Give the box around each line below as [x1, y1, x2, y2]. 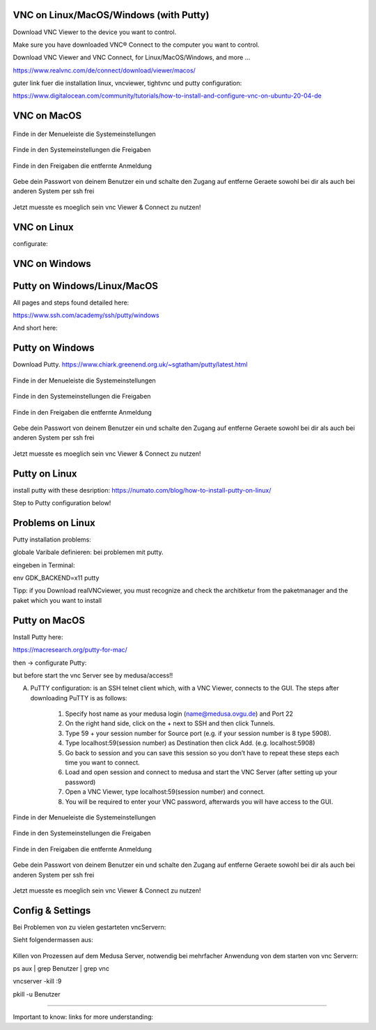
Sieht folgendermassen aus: [13, 936, 93, 944]
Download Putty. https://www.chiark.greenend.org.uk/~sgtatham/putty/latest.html [13, 360, 248, 369]
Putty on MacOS [13, 614, 85, 627]
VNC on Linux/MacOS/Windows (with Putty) [13, 9, 210, 21]
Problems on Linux [13, 516, 95, 529]
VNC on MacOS [13, 110, 82, 122]
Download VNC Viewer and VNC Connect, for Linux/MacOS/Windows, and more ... [13, 53, 251, 62]
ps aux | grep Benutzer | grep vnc [13, 964, 109, 973]
